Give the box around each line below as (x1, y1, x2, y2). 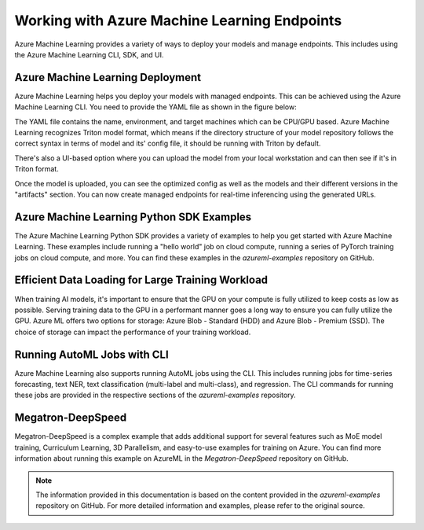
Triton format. (14, 164, 59, 174)
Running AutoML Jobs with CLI (14, 348, 169, 361)
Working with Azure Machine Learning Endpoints (14, 12, 342, 29)
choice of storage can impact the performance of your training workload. (14, 327, 251, 337)
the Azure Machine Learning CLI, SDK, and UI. (14, 50, 164, 59)
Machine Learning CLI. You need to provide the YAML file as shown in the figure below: (14, 102, 298, 112)
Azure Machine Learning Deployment (14, 71, 202, 84)
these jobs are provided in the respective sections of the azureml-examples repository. (14, 390, 296, 400)
